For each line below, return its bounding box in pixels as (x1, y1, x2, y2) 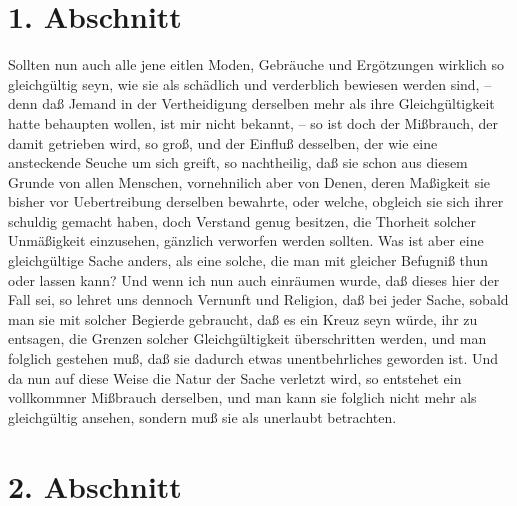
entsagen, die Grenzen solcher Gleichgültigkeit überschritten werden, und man (8, 328, 487, 349)
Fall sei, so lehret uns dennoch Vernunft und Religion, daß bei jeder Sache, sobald (8, 289, 509, 310)
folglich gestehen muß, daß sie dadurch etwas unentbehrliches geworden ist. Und (8, 348, 499, 369)
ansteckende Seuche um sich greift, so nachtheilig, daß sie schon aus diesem (8, 152, 468, 173)
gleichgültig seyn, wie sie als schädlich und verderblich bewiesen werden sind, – (8, 73, 492, 94)
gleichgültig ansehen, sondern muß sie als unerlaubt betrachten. (8, 406, 397, 427)
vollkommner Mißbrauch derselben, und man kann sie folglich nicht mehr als (8, 387, 477, 408)
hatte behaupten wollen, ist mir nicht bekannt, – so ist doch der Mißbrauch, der (8, 112, 499, 133)
